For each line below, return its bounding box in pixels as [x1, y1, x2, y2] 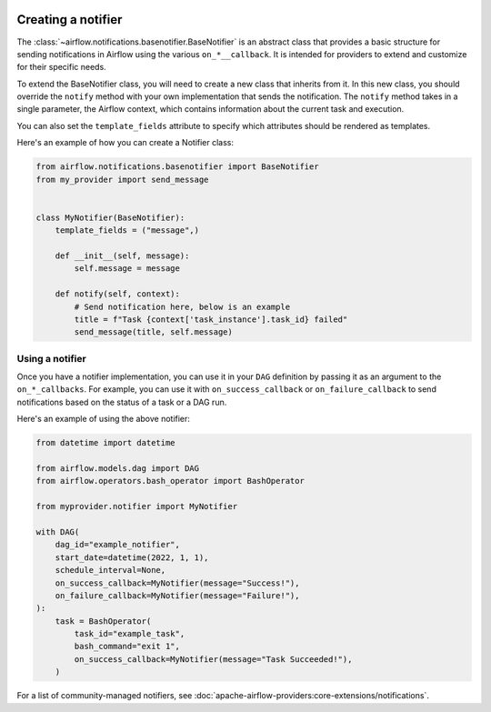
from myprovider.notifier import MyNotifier [35, 501, 238, 512]
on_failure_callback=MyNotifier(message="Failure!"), [55, 590, 300, 600]
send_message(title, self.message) [74, 327, 234, 337]
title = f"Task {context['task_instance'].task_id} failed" [74, 314, 348, 325]
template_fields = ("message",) [55, 226, 200, 236]
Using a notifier [16, 352, 86, 365]
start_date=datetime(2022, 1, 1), [55, 552, 209, 563]
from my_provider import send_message [35, 174, 209, 185]
